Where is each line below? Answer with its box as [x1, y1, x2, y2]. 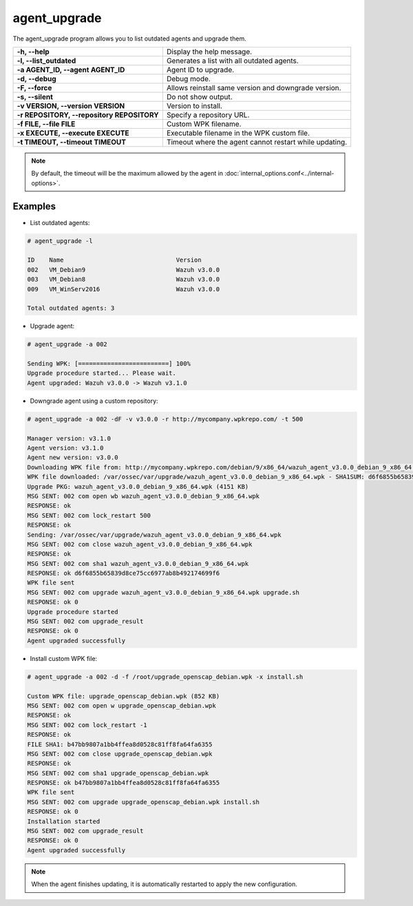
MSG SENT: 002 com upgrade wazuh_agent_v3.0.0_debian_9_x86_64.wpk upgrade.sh [27, 589, 299, 596]
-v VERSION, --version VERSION [17, 101, 125, 110]
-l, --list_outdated [17, 56, 76, 65]
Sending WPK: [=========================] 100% [27, 360, 191, 368]
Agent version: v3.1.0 [27, 444, 104, 452]
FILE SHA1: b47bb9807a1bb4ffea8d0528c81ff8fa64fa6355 [27, 740, 213, 748]
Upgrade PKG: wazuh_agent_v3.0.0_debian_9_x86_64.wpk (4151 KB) [27, 483, 249, 490]
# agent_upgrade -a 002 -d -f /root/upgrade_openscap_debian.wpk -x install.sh [27, 673, 304, 681]
